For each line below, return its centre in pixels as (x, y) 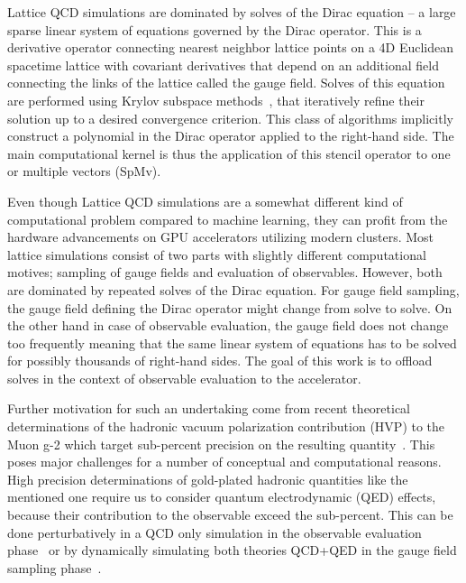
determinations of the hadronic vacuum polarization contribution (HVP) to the (226, 426)
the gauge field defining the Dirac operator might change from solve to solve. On (230, 307)
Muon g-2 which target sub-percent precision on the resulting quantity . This (221, 444)
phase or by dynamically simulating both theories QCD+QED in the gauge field (232, 550)
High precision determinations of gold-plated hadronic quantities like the (208, 479)
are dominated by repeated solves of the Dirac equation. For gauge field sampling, (233, 289)
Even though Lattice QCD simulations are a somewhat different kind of (205, 201)
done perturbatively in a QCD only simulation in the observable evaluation (215, 532)
